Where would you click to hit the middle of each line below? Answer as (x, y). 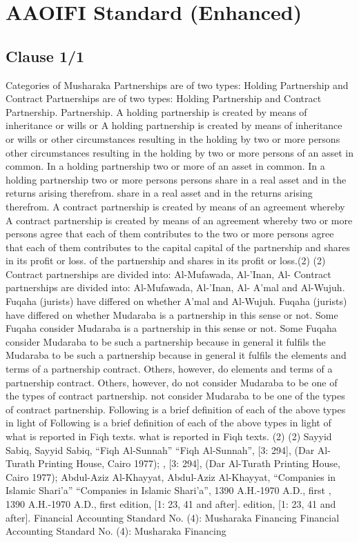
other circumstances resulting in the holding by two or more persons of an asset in (179, 152)
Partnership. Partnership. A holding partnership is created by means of (156, 111)
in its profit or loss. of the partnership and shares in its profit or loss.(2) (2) (166, 260)
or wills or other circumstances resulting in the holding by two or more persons (173, 138)
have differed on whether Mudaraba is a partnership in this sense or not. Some (172, 314)
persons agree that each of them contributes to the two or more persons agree (170, 234)
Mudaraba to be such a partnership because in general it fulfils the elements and (176, 355)
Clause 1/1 (45, 56)
